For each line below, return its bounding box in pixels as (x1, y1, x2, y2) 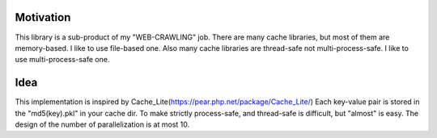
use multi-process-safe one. (15, 55, 110, 65)
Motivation (15, 10, 71, 24)
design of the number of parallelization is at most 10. (15, 119, 190, 129)
